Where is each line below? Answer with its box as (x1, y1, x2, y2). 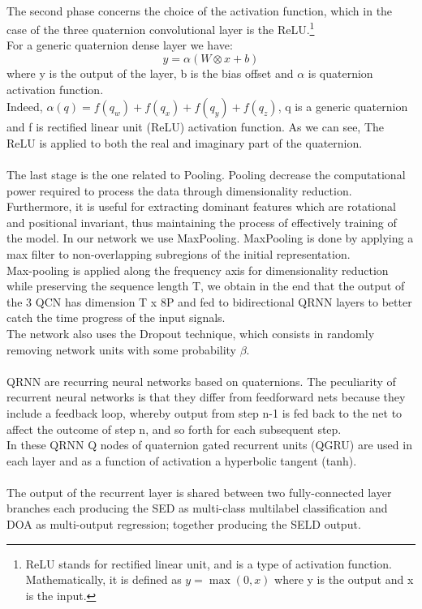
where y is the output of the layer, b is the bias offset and (6, 65, 294, 82)
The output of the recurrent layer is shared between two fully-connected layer (6, 483, 392, 500)
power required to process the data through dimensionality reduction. (6, 182, 352, 199)
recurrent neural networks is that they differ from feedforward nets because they (6, 388, 406, 405)
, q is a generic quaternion (278, 98, 408, 115)
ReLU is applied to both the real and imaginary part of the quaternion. (6, 134, 363, 151)
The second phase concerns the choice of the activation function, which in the (6, 2, 393, 19)
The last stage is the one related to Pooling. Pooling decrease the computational (6, 166, 406, 182)
